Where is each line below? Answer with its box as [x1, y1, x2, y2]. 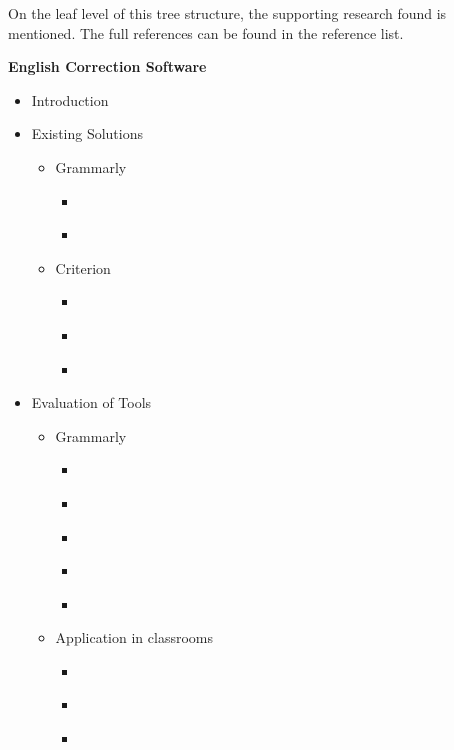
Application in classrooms [55, 627, 213, 648]
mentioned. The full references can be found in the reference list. [8, 22, 404, 43]
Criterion [55, 257, 111, 278]
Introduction [31, 89, 109, 110]
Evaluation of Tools [31, 392, 152, 413]
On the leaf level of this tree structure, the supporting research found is [8, 3, 447, 23]
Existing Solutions [31, 123, 144, 144]
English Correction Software [8, 56, 207, 77]
